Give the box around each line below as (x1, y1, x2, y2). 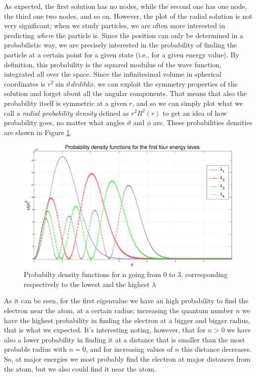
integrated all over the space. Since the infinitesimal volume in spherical (4, 69, 221, 79)
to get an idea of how (163, 107, 227, 118)
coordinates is (4, 78, 45, 89)
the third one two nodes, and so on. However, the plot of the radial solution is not (4, 10, 253, 21)
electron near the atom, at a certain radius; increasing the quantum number (4, 305, 234, 315)
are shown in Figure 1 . (4, 127, 72, 137)
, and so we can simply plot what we (132, 97, 243, 108)
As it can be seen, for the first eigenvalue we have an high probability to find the (4, 295, 249, 306)
